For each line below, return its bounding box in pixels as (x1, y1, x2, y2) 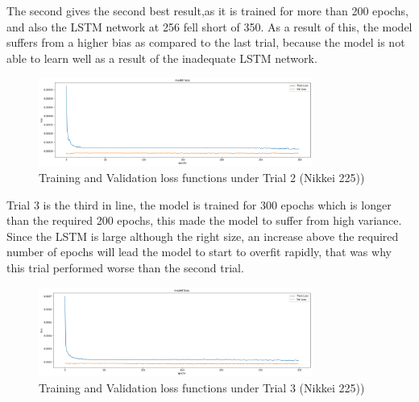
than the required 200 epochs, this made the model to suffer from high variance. (6, 212, 402, 229)
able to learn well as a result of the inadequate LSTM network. (6, 49, 317, 66)
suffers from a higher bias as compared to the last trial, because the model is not (6, 34, 405, 51)
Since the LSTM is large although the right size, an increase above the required (6, 227, 399, 244)
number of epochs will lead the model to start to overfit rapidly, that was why (6, 243, 392, 260)
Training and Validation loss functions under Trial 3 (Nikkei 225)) (39, 379, 365, 396)
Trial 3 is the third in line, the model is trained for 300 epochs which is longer (6, 196, 392, 213)
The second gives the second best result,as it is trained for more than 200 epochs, (6, 2, 409, 19)
